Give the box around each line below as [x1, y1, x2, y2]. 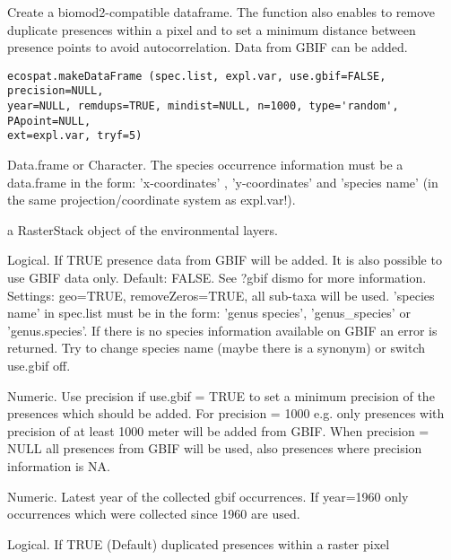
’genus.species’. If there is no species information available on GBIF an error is [7, 320, 438, 339]
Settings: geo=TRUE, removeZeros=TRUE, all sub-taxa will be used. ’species [7, 285, 435, 304]
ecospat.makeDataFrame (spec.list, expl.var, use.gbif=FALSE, [7, 69, 386, 83]
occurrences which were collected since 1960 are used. [7, 504, 300, 523]
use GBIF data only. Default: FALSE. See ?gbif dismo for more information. [7, 268, 427, 287]
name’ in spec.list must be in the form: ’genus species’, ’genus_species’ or [7, 303, 411, 322]
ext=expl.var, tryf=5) [7, 129, 143, 143]
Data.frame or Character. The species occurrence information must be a [7, 155, 403, 174]
